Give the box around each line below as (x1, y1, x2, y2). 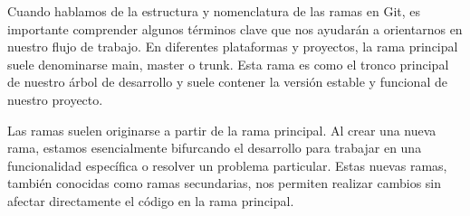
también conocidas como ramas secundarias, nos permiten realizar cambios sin (7, 174, 442, 193)
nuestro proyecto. (7, 89, 103, 108)
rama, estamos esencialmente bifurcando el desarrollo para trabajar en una (7, 138, 422, 157)
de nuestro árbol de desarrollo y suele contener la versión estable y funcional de (7, 72, 447, 91)
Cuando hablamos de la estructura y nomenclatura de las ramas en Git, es (7, 2, 421, 20)
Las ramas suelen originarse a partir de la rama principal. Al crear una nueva (7, 120, 436, 139)
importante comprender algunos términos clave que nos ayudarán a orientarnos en (7, 19, 463, 38)
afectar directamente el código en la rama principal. (7, 191, 294, 210)
